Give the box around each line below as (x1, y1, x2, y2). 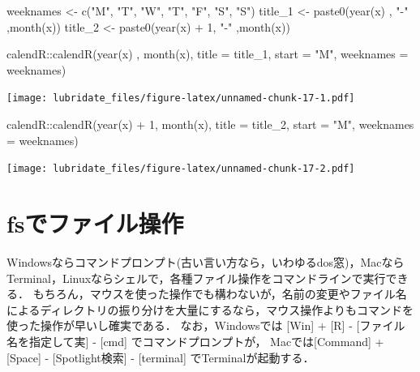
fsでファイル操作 (6, 207, 184, 240)
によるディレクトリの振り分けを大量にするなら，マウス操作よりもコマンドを (6, 301, 414, 318)
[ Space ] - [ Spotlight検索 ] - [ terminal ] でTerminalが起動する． (6, 348, 315, 366)
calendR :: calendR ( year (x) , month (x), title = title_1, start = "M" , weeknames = (6, 45, 409, 62)
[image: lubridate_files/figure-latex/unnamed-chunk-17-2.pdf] (6, 163, 355, 175)
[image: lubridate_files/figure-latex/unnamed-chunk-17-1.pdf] (6, 92, 355, 105)
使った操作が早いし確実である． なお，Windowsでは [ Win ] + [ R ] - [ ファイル (6, 317, 405, 334)
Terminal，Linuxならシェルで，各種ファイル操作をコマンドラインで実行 (6, 269, 386, 286)
